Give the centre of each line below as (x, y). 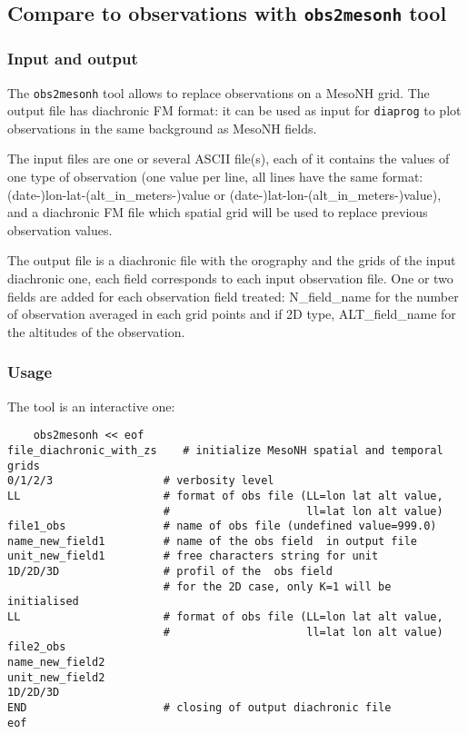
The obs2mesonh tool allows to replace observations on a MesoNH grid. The (219, 92)
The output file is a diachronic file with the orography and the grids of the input (232, 260)
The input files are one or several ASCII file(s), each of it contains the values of (229, 159)
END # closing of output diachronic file (199, 708)
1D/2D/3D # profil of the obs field (170, 572)
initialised (43, 602)
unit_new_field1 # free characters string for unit (193, 556)
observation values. (60, 229)
